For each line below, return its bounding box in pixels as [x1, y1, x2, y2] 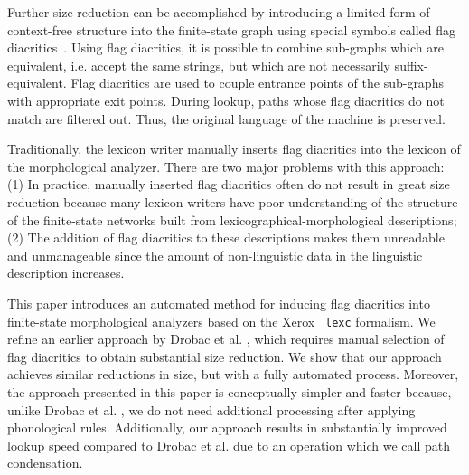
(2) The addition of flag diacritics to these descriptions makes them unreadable [7, 228, 445, 247]
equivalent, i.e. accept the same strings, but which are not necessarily [7, 55, 390, 74]
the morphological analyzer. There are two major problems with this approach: [7, 157, 445, 176]
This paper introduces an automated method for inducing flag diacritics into [7, 293, 430, 312]
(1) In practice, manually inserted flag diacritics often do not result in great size [7, 175, 450, 194]
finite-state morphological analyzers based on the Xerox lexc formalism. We [7, 311, 436, 330]
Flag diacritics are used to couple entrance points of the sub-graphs [70, 73, 444, 92]
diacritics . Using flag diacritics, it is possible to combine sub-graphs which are [7, 38, 444, 57]
